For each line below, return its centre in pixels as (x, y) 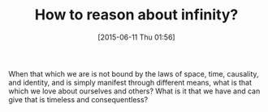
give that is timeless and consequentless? (78, 99)
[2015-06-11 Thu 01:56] (136, 37)
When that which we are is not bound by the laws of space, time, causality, (134, 73)
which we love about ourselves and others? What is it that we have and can (134, 91)
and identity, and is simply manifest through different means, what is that (130, 82)
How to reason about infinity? (136, 15)
